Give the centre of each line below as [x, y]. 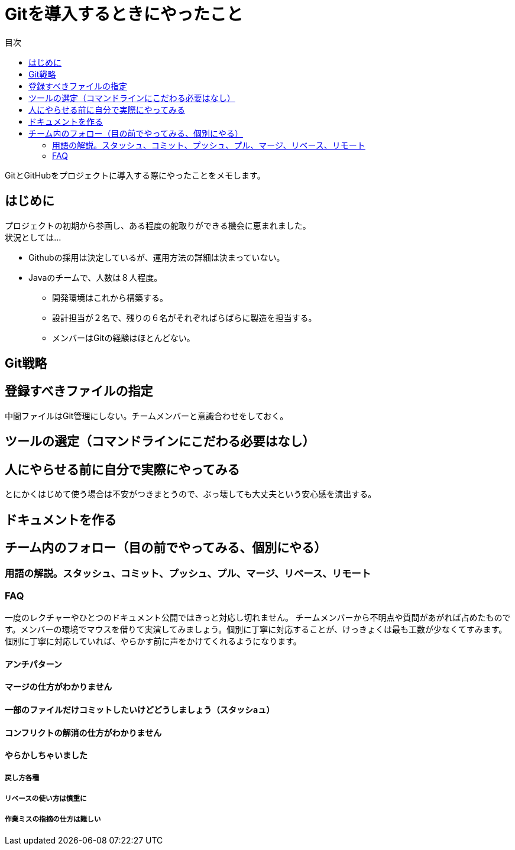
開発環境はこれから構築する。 [110, 297]
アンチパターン [33, 664]
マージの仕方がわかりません [59, 687]
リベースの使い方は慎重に [46, 798]
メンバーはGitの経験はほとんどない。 [124, 338]
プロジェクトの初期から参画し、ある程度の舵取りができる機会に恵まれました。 [158, 225]
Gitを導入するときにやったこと [124, 14]
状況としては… [33, 237]
